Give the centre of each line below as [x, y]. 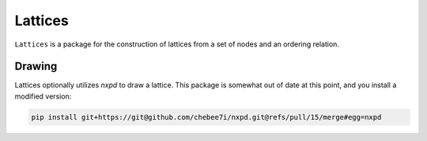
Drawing [36, 67]
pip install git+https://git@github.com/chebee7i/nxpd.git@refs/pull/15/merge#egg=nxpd [206, 117]
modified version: [43, 96]
